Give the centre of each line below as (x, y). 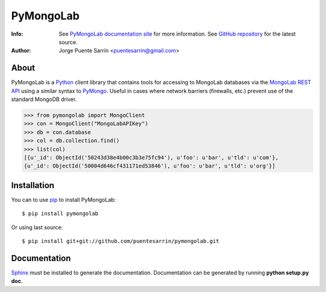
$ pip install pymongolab (60, 214)
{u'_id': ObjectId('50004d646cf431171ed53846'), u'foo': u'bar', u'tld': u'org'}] (150, 166)
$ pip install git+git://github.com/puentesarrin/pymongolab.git (121, 241)
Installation (33, 185)
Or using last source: (37, 227)
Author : (21, 51)
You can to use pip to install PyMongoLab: (63, 200)
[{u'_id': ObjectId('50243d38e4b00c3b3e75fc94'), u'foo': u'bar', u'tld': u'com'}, (151, 157)
